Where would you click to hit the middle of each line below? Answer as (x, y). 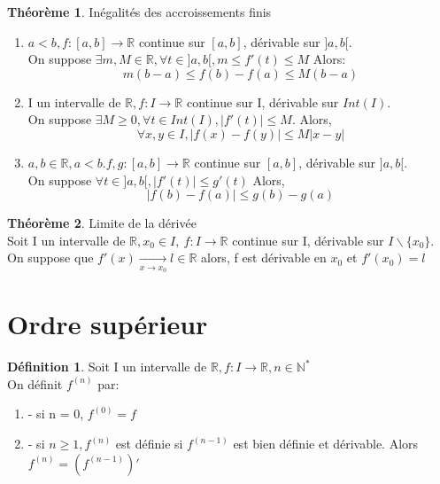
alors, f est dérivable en (263, 258)
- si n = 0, (56, 414)
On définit (35, 383)
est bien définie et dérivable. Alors (326, 444)
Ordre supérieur (108, 324)
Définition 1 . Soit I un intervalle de (107, 367)
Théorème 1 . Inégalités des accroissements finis (139, 12)
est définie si (149, 444)
